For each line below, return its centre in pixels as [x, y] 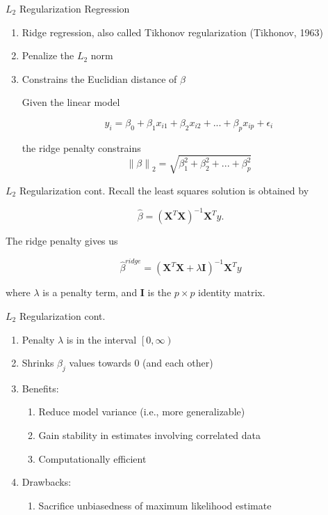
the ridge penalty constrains [81, 147]
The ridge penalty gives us [62, 240]
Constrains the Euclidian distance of [99, 78]
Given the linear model [71, 102]
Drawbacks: [47, 482]
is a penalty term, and [90, 292]
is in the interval [101, 339]
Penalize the [48, 55]
